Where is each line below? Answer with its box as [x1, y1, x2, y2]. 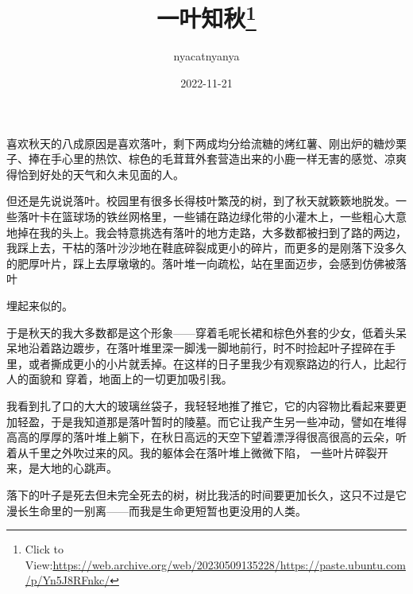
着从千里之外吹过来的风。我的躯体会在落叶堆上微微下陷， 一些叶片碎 [6, 444, 366, 460]
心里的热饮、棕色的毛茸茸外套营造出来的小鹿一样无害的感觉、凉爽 [61, 150, 407, 167]
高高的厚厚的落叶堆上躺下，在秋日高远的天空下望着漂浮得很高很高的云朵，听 [6, 429, 407, 445]
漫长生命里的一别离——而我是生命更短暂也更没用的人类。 [6, 502, 307, 518]
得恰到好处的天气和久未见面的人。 [6, 165, 184, 182]
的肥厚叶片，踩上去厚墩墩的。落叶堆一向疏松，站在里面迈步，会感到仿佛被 [6, 254, 396, 271]
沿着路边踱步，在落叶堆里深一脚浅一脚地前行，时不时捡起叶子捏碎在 [28, 340, 384, 356]
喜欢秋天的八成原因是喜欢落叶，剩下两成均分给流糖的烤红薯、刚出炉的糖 [6, 134, 384, 151]
